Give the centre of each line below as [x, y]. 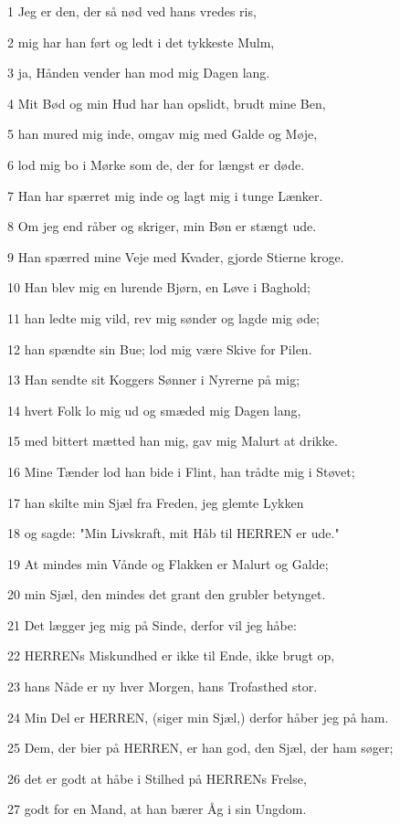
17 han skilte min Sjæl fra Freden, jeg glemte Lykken [156, 502]
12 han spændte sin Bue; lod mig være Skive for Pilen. [160, 349]
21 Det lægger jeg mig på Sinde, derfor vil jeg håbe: [152, 624]
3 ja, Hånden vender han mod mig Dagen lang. [139, 73]
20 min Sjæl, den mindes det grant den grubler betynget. [167, 594]
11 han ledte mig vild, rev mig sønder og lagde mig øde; [163, 317]
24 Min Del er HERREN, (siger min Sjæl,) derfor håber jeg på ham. [198, 717]
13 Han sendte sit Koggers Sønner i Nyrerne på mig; [154, 380]
